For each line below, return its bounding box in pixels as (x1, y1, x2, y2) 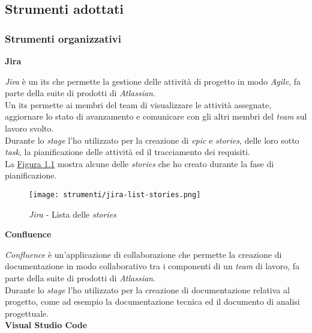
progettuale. (5, 307, 49, 319)
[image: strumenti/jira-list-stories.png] (29, 190, 201, 199)
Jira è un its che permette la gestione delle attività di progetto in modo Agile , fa (5, 75, 301, 87)
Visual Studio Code (5, 319, 88, 331)
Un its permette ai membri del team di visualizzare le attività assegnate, (5, 98, 272, 111)
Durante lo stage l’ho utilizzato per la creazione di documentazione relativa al (5, 283, 290, 296)
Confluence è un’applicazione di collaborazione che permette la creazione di (5, 248, 282, 260)
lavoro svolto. (5, 121, 54, 134)
